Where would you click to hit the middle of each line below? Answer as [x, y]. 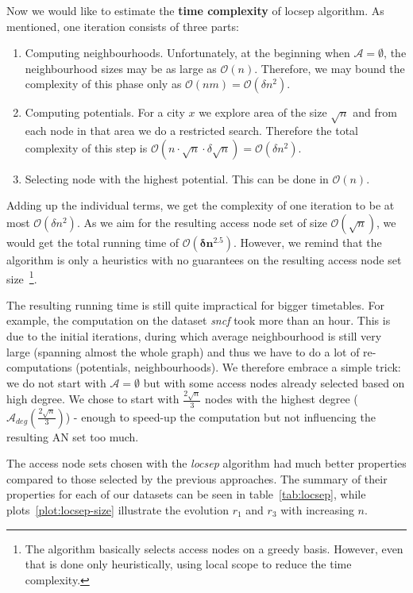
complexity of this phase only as [103, 84]
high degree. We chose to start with [93, 399]
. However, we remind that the [307, 242]
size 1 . [22, 277]
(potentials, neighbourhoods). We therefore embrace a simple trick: [238, 367]
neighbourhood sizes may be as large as [121, 68]
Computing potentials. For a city [105, 112]
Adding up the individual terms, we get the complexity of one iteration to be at [201, 205]
